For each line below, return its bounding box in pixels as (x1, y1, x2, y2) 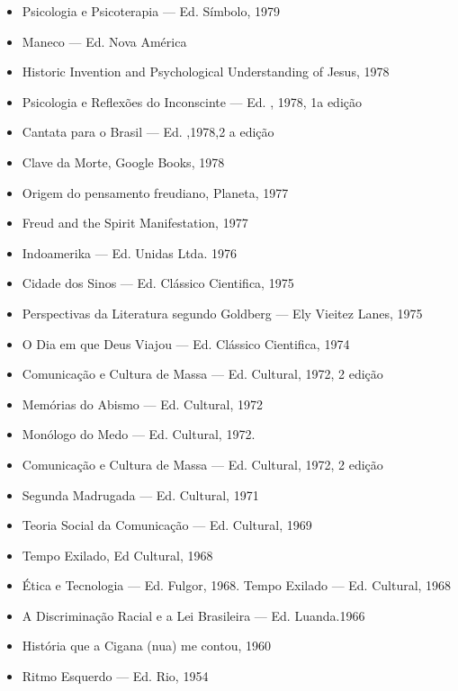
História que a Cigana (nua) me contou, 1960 (22, 636, 272, 655)
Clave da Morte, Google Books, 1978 (22, 152, 225, 171)
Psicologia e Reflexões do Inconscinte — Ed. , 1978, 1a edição (22, 92, 363, 111)
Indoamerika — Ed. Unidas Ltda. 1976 (22, 243, 237, 262)
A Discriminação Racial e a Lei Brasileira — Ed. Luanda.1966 (22, 606, 365, 624)
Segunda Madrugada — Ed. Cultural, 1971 (22, 485, 259, 504)
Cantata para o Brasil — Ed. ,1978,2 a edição (22, 122, 274, 141)
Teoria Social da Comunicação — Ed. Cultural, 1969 (22, 516, 312, 534)
